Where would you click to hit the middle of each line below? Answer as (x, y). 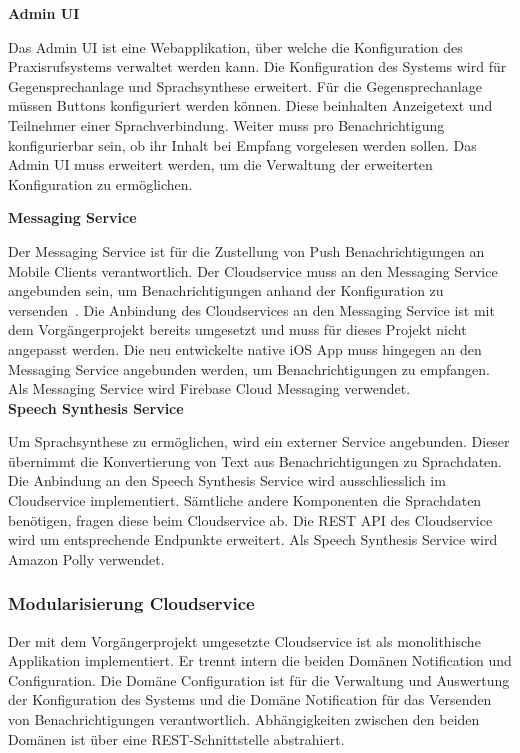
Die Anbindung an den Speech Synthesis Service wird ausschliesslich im (227, 480)
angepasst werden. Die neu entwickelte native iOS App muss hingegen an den (245, 348)
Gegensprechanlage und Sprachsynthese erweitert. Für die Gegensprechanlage (245, 85)
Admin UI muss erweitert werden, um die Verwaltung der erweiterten (220, 164)
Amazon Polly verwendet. (86, 558)
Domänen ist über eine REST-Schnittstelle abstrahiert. (176, 738)
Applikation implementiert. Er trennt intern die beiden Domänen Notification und (260, 660)
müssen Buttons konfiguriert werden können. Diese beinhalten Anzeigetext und (250, 105)
